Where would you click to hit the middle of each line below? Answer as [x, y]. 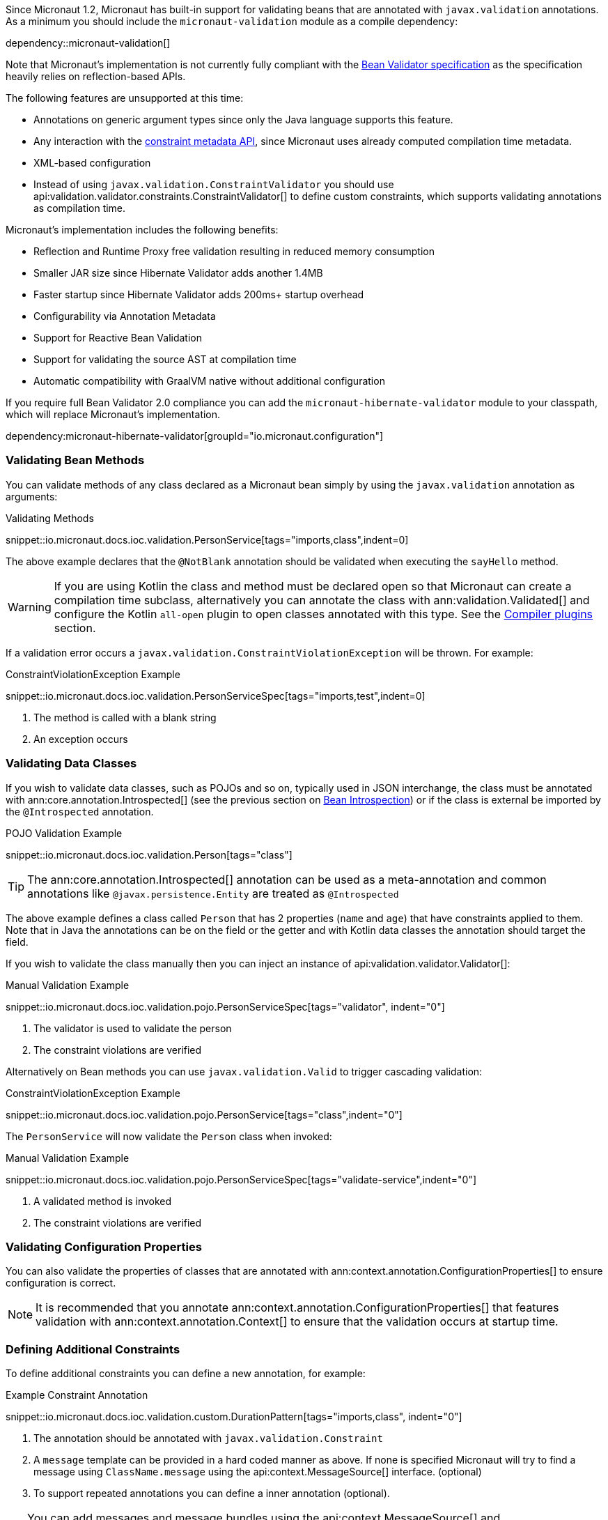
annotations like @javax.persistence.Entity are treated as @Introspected [213, 893]
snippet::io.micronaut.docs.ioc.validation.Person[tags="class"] [149, 854]
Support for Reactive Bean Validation [118, 338]
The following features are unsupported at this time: [125, 98]
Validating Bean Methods [75, 460]
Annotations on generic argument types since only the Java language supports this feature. [243, 120]
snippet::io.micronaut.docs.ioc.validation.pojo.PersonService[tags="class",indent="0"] [204, 1114]
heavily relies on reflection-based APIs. [96, 76]
